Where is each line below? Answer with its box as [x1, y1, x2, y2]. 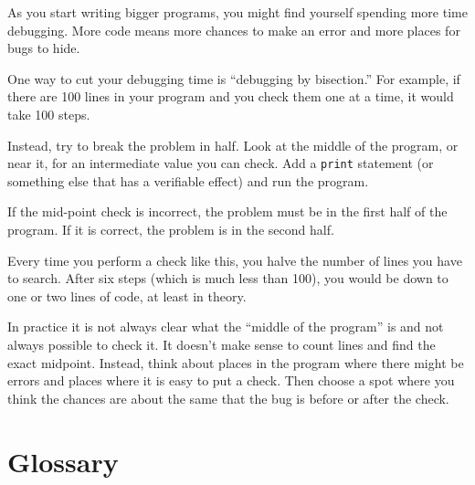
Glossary [7, 442, 119, 480]
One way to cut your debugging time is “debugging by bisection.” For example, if [7, 69, 460, 88]
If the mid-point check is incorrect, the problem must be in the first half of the [7, 202, 448, 221]
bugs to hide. [7, 38, 80, 58]
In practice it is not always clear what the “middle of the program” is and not [7, 317, 444, 336]
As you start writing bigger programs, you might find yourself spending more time [7, 3, 468, 21]
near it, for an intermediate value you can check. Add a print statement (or [7, 153, 434, 173]
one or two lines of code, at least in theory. [7, 286, 247, 305]
